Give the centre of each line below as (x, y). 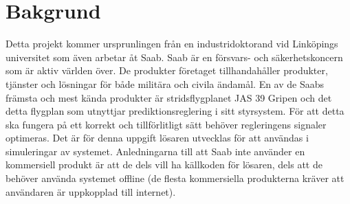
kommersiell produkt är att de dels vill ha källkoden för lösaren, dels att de (164, 165)
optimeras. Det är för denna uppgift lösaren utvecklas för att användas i (157, 138)
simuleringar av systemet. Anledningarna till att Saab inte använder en (155, 151)
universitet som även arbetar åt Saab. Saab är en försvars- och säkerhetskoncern (174, 57)
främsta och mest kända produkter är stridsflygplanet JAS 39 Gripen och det (169, 97)
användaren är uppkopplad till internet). (91, 191)
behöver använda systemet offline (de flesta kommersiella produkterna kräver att (175, 178)
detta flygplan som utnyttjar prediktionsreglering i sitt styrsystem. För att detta (175, 111)
